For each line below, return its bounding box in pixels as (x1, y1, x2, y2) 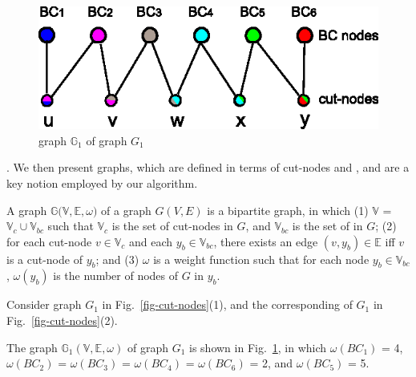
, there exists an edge (213, 233, 318, 249)
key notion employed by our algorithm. (6, 174, 198, 191)
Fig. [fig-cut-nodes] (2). (6, 312, 118, 329)
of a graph (101, 201, 151, 218)
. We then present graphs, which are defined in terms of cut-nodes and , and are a (6, 159, 410, 176)
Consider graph (6, 296, 82, 313)
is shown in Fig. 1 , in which (189, 338, 327, 355)
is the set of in (292, 217, 363, 234)
